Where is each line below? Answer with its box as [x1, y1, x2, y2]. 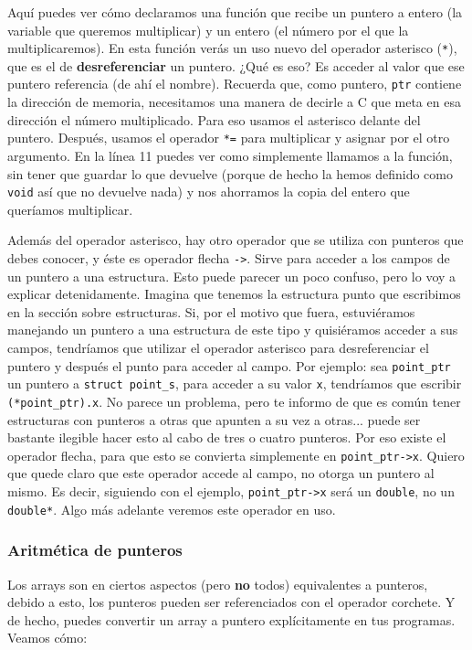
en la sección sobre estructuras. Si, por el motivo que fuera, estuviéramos [7, 302, 415, 321]
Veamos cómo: [7, 628, 88, 647]
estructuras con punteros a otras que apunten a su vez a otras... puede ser [7, 410, 421, 429]
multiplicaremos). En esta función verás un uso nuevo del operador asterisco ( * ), [7, 38, 457, 58]
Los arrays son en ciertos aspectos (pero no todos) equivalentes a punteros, [7, 574, 428, 593]
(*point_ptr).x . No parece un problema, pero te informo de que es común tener [7, 391, 461, 410]
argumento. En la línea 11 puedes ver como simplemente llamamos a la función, [7, 145, 453, 165]
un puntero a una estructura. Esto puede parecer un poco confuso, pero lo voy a [7, 266, 456, 285]
